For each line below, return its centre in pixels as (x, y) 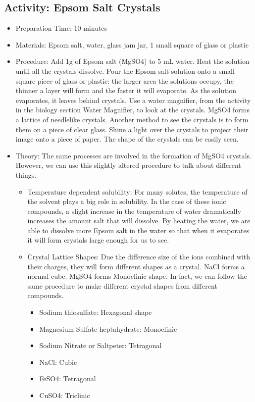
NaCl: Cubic (58, 362)
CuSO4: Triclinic (65, 395)
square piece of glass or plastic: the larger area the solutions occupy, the (125, 80)
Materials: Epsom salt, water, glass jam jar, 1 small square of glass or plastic (132, 44)
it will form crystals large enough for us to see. (98, 240)
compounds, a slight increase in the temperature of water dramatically (134, 211)
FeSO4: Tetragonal (68, 378)
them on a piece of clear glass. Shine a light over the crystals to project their (132, 129)
